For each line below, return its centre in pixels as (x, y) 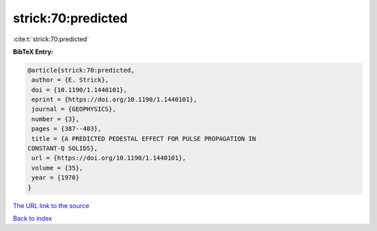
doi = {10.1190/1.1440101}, (80, 90)
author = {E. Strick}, (71, 80)
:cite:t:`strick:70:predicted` (51, 39)
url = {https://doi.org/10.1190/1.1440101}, (109, 158)
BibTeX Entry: (33, 52)
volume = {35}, (58, 168)
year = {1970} (56, 178)
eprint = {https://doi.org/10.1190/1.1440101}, (114, 100)
